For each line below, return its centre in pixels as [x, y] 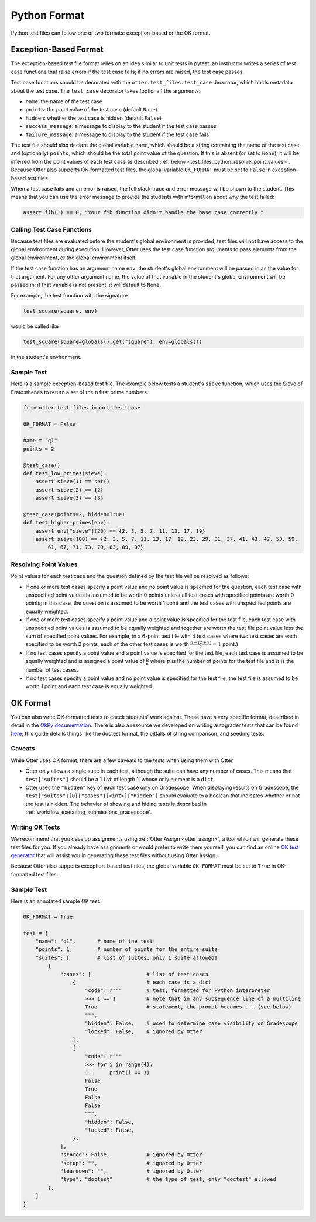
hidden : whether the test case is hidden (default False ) [94, 118]
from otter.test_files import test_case [82, 407]
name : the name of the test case [64, 101]
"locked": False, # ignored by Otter [144, 1032]
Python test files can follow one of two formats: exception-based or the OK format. [111, 33]
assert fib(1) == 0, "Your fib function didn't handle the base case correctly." [144, 212]
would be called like [35, 326]
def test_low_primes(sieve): [65, 473]
